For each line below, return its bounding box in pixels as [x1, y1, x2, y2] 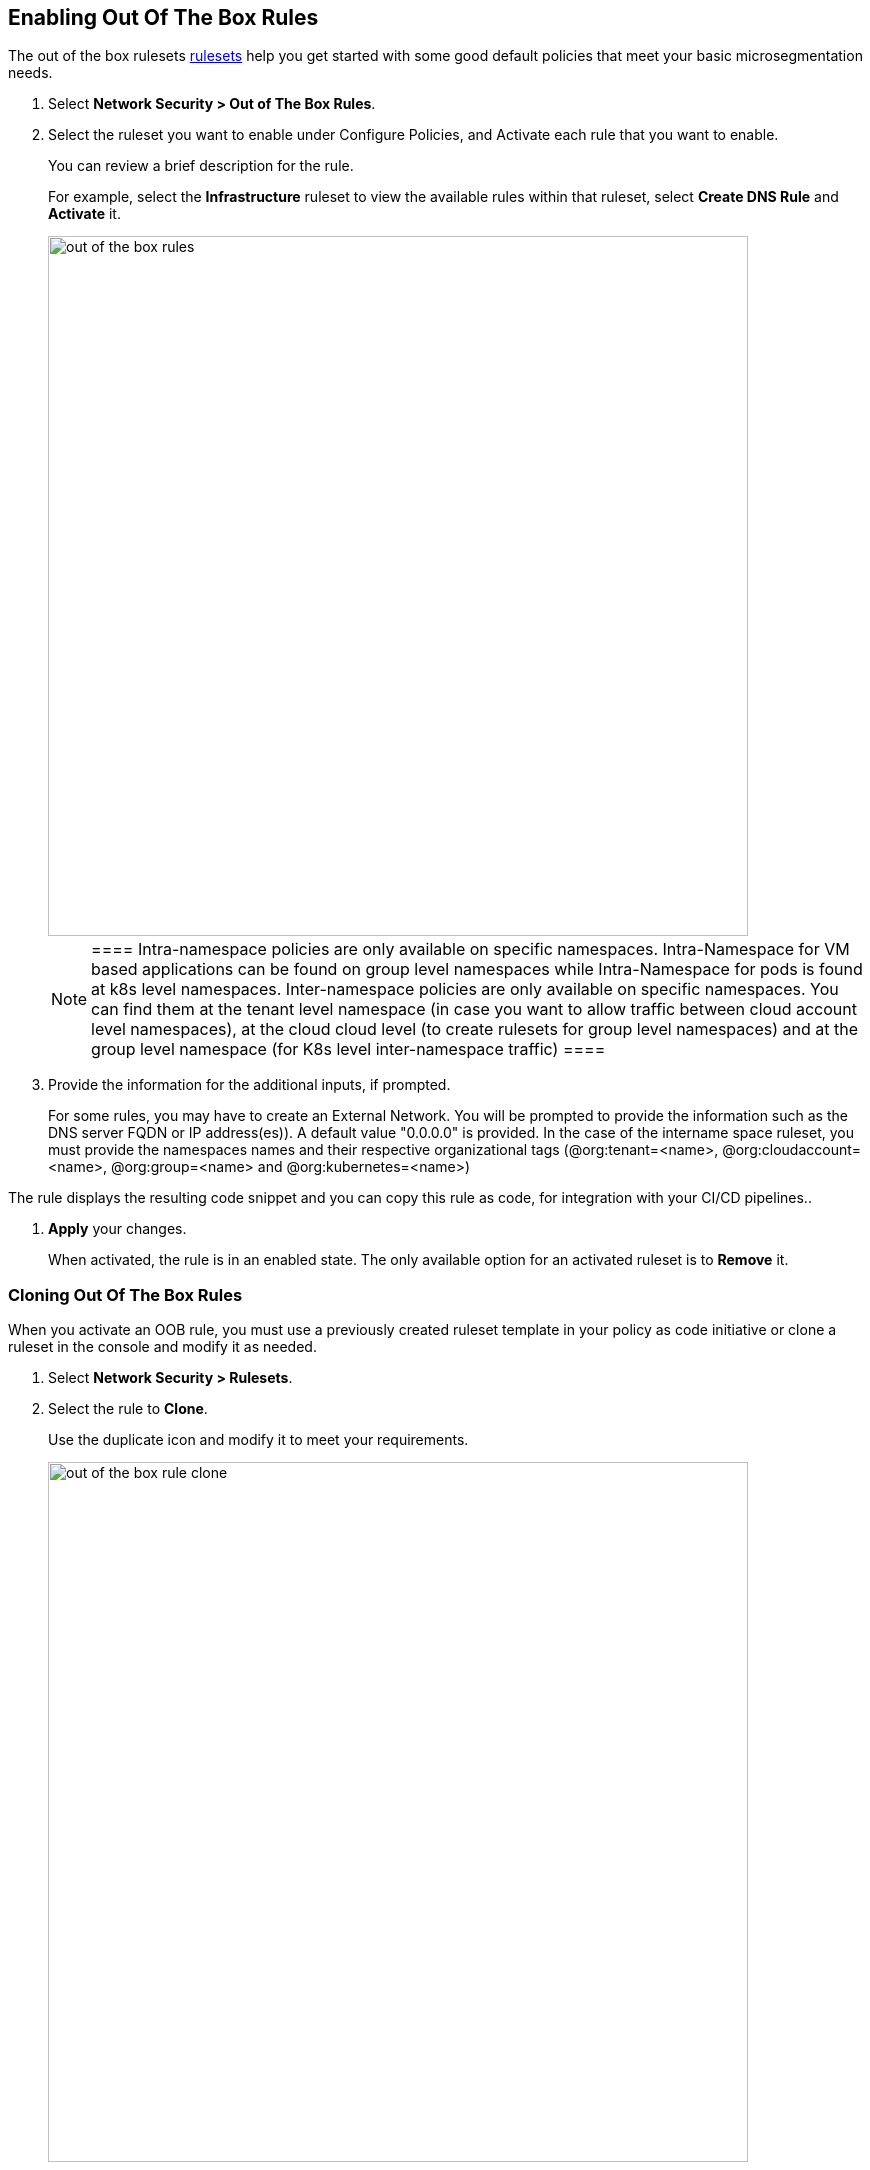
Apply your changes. [48, 1220, 187, 1238]
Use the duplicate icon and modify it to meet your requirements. [48, 1431, 469, 1449]
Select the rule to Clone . [48, 1400, 208, 1418]
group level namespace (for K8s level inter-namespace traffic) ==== [91, 1039, 606, 1060]
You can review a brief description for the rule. [48, 157, 354, 175]
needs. [8, 64, 53, 82]
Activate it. [48, 205, 121, 223]
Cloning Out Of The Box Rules [8, 1284, 243, 1305]
